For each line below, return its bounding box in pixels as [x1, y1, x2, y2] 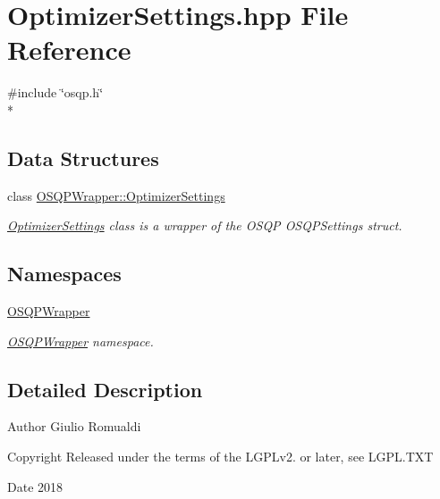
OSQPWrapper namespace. [7, 331, 154, 350]
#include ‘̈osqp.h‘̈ [7, 83, 104, 102]
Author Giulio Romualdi [7, 417, 141, 436]
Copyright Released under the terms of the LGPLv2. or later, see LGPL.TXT [7, 447, 434, 466]
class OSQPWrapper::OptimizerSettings [7, 186, 225, 204]
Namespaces [7, 260, 122, 287]
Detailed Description [7, 375, 203, 403]
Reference [7, 31, 131, 68]
